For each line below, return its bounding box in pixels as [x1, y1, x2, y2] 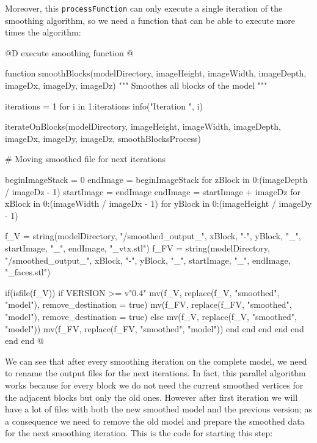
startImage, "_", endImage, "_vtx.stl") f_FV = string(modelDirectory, [5, 241, 270, 254]
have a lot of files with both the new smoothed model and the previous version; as [5, 403, 312, 415]
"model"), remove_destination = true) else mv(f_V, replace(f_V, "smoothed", [5, 310, 297, 322]
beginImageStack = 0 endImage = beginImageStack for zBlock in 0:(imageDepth [5, 173, 308, 185]
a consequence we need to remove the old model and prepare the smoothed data [5, 414, 305, 427]
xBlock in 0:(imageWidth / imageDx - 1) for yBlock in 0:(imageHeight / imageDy [5, 197, 312, 210]
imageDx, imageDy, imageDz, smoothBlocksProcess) [5, 132, 201, 144]
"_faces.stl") [5, 266, 51, 278]
